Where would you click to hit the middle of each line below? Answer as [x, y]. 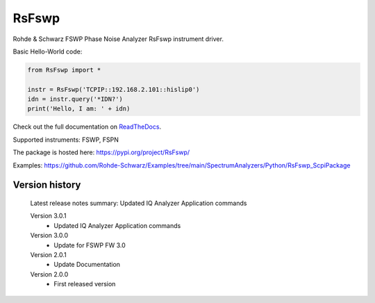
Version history [47, 185]
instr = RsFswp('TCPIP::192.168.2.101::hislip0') [114, 89]
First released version [85, 284]
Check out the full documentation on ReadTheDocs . [87, 127]
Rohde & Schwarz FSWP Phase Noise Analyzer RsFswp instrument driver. [118, 39]
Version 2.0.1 [48, 255]
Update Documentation [87, 265]
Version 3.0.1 [48, 216]
